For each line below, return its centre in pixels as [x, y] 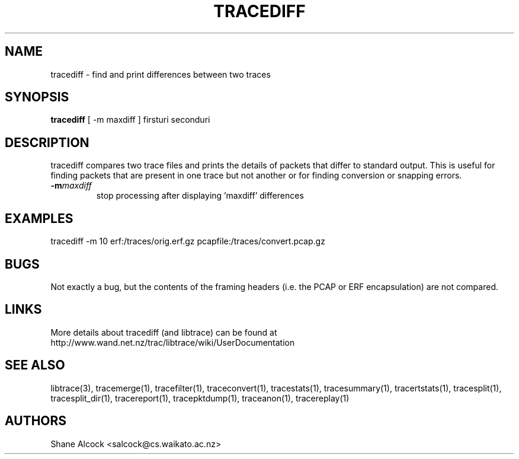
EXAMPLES [39, 218]
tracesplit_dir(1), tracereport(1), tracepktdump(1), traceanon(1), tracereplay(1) [200, 398]
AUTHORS [36, 421]
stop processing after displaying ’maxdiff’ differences [200, 196]
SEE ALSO [35, 365]
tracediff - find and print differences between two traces [161, 74]
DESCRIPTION [47, 142]
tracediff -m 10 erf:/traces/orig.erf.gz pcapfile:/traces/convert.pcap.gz [188, 241]
